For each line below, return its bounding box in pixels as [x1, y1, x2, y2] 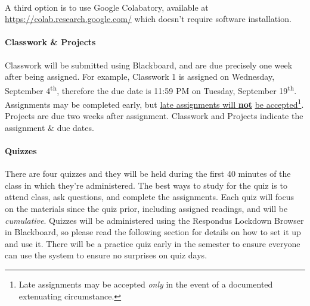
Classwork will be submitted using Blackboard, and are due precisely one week [5, 58, 293, 71]
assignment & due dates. [5, 121, 94, 133]
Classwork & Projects [5, 36, 96, 48]
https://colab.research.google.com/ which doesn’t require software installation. [5, 13, 292, 25]
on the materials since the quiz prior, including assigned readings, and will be [5, 202, 288, 215]
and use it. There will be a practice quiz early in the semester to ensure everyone [5, 237, 300, 249]
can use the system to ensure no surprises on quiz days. [5, 249, 207, 261]
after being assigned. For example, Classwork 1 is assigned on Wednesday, [5, 70, 275, 83]
